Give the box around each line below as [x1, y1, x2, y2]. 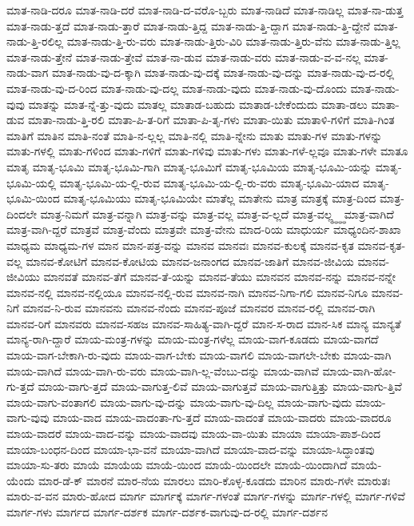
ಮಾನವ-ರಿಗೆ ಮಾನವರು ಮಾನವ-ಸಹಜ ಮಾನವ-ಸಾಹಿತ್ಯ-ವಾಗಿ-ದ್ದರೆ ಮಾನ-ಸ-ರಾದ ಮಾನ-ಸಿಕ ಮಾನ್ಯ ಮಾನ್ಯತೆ [6, 315, 401, 331]
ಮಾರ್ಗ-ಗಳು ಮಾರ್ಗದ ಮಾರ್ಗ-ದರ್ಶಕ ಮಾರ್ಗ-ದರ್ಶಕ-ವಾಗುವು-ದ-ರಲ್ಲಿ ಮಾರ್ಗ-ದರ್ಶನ [6, 504, 328, 520]
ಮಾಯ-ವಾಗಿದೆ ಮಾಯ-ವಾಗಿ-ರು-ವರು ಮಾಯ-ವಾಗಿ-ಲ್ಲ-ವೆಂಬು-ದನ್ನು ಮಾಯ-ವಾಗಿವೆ [6, 362, 319, 379]
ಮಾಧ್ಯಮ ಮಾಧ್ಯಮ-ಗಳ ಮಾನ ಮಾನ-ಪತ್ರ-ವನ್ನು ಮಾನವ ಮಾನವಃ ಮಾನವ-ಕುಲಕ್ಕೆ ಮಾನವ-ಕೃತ [6, 236, 354, 253]
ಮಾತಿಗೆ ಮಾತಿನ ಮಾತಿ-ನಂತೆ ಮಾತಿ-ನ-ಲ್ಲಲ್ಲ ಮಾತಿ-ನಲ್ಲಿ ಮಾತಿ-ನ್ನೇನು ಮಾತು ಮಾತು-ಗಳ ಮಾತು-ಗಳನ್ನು [6, 126, 383, 143]
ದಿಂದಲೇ [6, 205, 37, 222]
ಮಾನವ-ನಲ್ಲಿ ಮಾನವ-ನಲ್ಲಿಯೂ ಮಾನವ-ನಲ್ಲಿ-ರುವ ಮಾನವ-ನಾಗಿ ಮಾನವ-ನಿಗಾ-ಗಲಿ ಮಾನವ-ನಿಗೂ [6, 283, 368, 300]
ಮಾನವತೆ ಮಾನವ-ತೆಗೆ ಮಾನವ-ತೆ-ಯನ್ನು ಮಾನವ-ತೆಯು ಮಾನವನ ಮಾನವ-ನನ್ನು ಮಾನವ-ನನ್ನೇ [43, 268, 396, 285]
